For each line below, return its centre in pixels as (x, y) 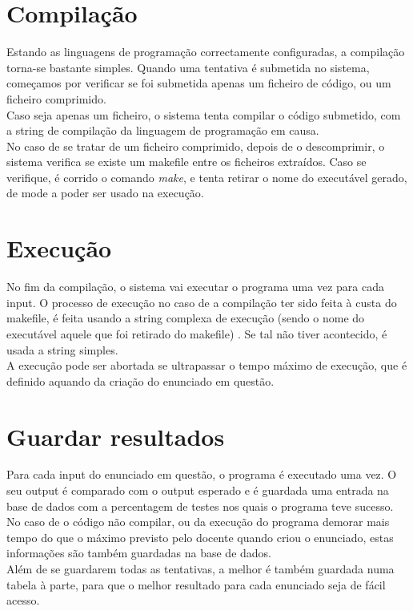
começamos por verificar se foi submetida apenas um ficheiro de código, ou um (199, 83)
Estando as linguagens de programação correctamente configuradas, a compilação (206, 52)
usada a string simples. (62, 349)
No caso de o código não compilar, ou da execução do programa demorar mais (198, 522)
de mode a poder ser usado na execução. (105, 193)
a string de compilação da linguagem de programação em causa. (163, 130)
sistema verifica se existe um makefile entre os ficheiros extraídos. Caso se (186, 162)
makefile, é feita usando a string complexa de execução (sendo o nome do (186, 318)
